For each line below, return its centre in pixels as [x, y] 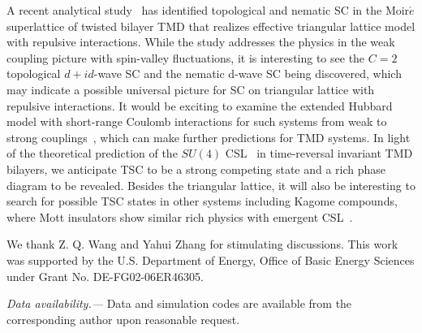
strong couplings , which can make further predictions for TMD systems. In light [209, 137]
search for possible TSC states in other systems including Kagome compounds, [202, 201]
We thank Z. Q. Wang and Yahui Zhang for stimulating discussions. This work [202, 244]
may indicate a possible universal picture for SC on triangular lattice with [191, 89]
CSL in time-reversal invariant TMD [319, 153]
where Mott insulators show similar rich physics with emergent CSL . [180, 216]
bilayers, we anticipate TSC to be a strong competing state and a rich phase [196, 169]
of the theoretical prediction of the [92, 153]
